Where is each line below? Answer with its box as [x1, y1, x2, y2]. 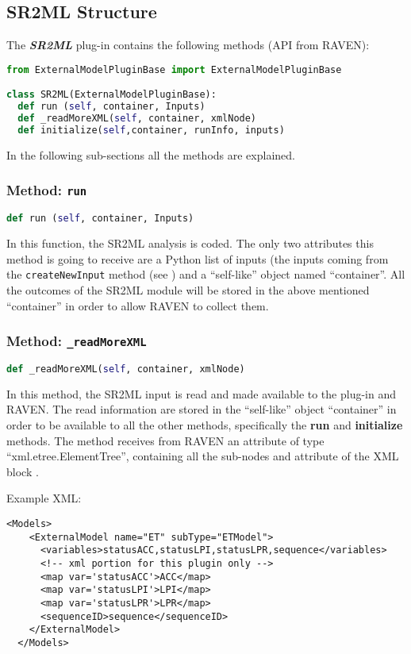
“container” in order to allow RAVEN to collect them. [6, 297, 269, 314]
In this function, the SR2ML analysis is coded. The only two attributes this [6, 235, 374, 252]
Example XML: [6, 490, 82, 506]
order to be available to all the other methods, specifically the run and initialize [6, 416, 403, 433]
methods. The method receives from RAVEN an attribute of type [6, 432, 325, 448]
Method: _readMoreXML [6, 331, 147, 351]
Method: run [6, 180, 87, 200]
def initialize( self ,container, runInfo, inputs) [17, 124, 285, 136]
